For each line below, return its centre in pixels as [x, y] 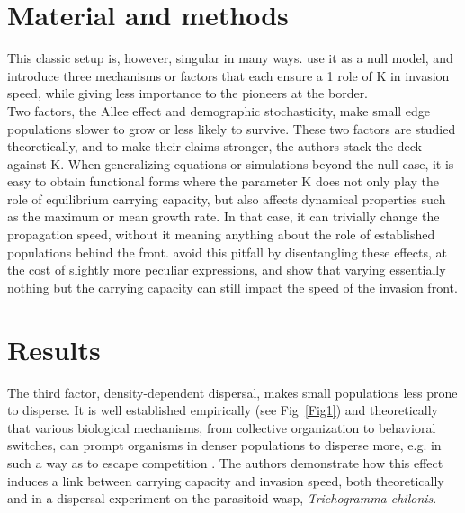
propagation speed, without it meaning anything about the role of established [221, 234]
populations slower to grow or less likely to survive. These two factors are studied [232, 128]
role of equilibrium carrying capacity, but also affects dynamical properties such [227, 198]
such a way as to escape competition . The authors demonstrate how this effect [225, 462]
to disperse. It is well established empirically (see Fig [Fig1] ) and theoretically [223, 410]
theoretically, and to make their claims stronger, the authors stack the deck [215, 146]
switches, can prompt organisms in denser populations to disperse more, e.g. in [224, 445]
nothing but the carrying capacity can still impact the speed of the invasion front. [232, 287]
